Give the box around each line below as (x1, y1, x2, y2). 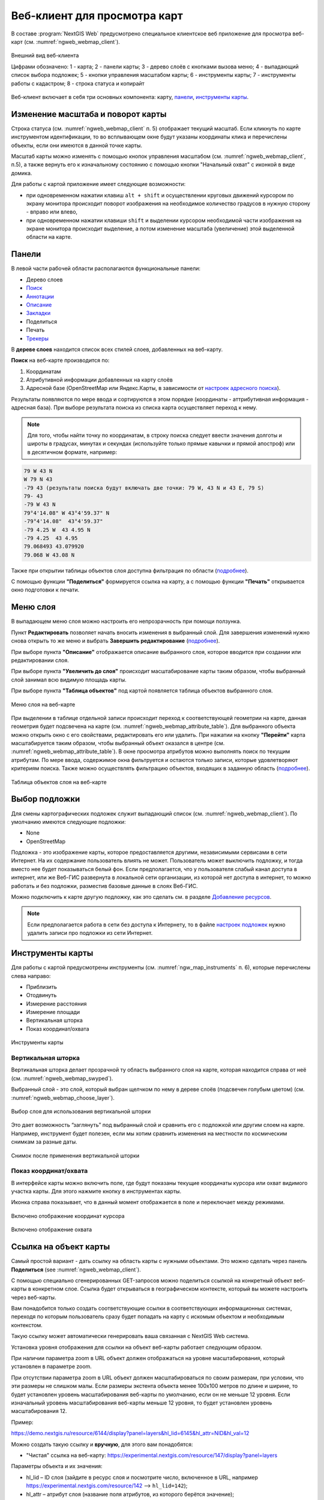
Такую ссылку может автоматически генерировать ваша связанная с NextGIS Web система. (11, 1333, 250, 1340)
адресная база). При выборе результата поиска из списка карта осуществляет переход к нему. (11, 404, 258, 411)
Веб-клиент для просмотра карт (11, 9, 183, 22)
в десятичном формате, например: (27, 448, 117, 455)
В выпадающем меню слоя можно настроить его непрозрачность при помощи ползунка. (11, 618, 241, 625)
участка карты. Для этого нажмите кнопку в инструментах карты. (11, 1188, 182, 1195)
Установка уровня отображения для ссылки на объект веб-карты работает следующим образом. (11, 1343, 262, 1351)
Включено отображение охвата (11, 1226, 92, 1233)
